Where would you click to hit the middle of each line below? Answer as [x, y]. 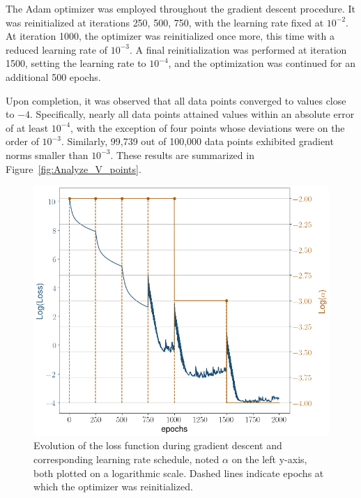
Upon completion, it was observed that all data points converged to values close [176, 100]
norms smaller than [47, 154]
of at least [27, 127]
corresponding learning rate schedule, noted [126, 459]
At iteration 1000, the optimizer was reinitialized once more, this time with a [170, 36]
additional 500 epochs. [53, 76]
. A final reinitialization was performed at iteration [238, 49]
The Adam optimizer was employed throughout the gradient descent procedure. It [180, 8]
